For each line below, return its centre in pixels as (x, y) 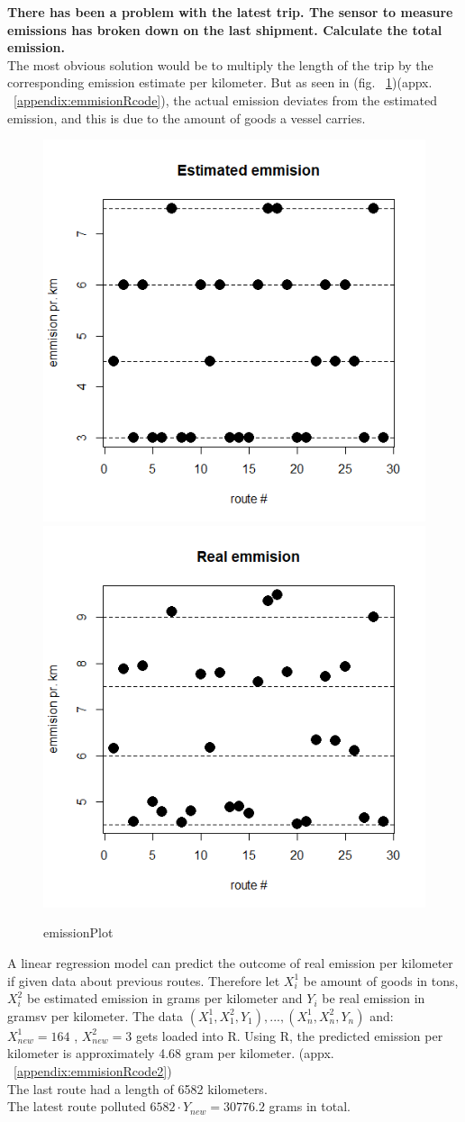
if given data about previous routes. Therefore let (144, 980)
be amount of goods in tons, (381, 980)
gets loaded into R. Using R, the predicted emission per (289, 1035)
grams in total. (310, 1106)
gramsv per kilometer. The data (96, 1015)
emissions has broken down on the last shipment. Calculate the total (225, 29)
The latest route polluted (77, 1106)
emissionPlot (78, 932)
